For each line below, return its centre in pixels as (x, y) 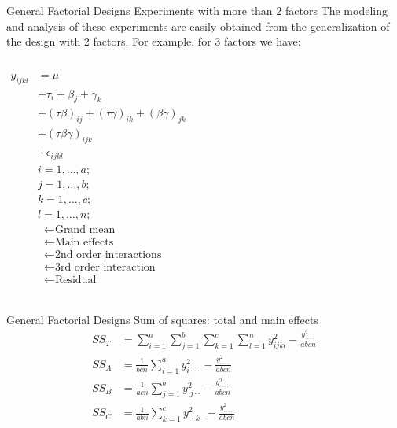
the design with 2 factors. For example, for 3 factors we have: (154, 41)
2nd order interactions (108, 255)
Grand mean (85, 229)
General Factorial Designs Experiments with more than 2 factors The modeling (197, 10)
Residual (75, 280)
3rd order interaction (105, 267)
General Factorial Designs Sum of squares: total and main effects (162, 319)
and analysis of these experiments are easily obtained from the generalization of (198, 26)
